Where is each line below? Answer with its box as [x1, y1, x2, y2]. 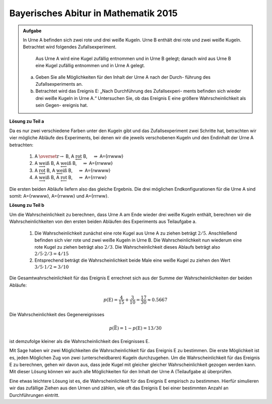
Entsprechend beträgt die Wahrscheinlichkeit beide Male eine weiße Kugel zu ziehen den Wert [34, 257, 231, 263]
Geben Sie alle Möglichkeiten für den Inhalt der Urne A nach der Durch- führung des [35, 74, 211, 80]
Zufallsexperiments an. [35, 81, 83, 87]
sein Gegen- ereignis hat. [35, 102, 88, 108]
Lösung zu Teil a [9, 119, 44, 125]
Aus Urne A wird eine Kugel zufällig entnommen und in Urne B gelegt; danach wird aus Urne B [35, 55, 231, 62]
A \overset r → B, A [34, 153, 75, 159]
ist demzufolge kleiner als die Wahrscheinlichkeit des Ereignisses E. [9, 338, 150, 344]
